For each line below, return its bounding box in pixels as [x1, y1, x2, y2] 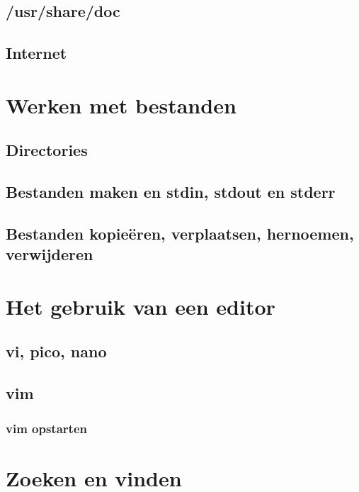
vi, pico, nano [6, 340, 107, 362]
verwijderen [6, 243, 93, 265]
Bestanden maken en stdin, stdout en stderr [6, 181, 336, 203]
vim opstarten [6, 419, 87, 437]
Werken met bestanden [6, 90, 237, 119]
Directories [6, 139, 88, 161]
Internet [6, 42, 67, 64]
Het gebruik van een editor [6, 291, 275, 320]
